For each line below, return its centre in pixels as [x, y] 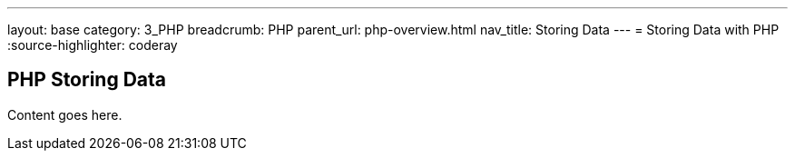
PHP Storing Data [87, 80]
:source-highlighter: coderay [93, 45]
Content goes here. [65, 114]
